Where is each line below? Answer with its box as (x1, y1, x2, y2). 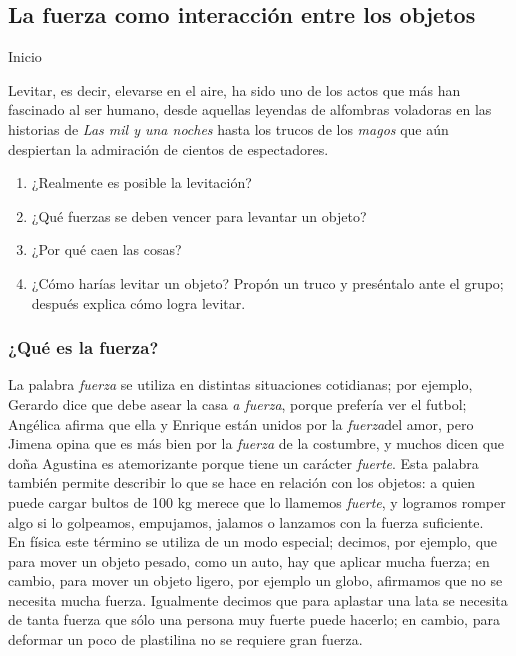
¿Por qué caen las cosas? (31, 239, 182, 260)
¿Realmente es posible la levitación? (31, 172, 252, 193)
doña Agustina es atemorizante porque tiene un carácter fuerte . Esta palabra (8, 452, 479, 473)
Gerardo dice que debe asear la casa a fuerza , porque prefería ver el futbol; (8, 393, 467, 414)
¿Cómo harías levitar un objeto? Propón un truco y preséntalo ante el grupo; (31, 272, 504, 293)
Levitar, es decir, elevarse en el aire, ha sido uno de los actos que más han (8, 79, 461, 100)
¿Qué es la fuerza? (8, 335, 159, 360)
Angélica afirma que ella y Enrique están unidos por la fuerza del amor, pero (8, 413, 474, 434)
